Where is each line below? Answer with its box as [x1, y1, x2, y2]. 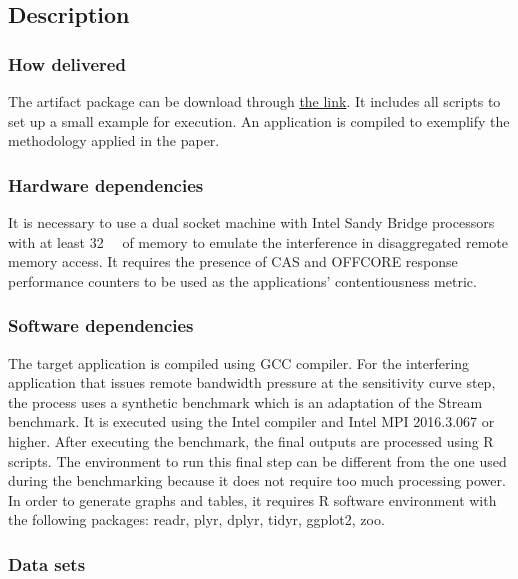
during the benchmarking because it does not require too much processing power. [8, 470, 506, 491]
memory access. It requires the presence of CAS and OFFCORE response [8, 251, 458, 272]
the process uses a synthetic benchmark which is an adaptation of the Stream [8, 391, 483, 412]
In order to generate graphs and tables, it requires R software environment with [8, 489, 497, 510]
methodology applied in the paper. [8, 130, 220, 151]
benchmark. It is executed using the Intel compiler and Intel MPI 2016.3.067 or [8, 411, 495, 432]
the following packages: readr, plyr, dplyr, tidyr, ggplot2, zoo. [8, 509, 385, 530]
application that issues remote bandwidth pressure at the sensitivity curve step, [8, 372, 496, 393]
